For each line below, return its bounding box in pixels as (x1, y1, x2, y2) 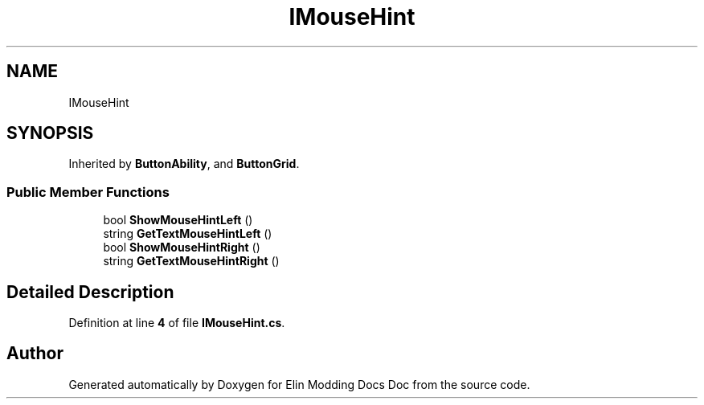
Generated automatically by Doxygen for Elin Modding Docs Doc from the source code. (68, 377, 530, 391)
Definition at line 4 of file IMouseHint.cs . (68, 316, 285, 330)
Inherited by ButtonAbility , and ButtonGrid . (68, 157, 300, 171)
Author (6, 343, 63, 364)
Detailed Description (6, 281, 174, 302)
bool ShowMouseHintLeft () (103, 213, 253, 227)
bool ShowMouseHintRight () (103, 240, 260, 255)
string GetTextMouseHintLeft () (103, 227, 272, 241)
